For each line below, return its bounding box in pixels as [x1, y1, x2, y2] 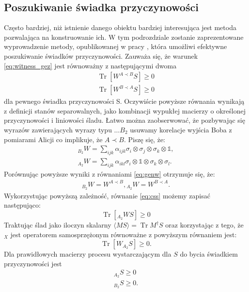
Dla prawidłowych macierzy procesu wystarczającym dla [4, 249, 171, 259]
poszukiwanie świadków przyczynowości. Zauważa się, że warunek [4, 50, 198, 61]
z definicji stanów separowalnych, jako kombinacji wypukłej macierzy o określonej [4, 105, 246, 115]
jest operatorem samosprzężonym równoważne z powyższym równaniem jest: [10, 229, 237, 239]
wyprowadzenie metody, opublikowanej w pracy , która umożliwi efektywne [4, 41, 227, 51]
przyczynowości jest [4, 258, 62, 268]
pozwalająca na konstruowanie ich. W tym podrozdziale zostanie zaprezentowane [4, 32, 244, 42]
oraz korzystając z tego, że [165, 220, 244, 230]
